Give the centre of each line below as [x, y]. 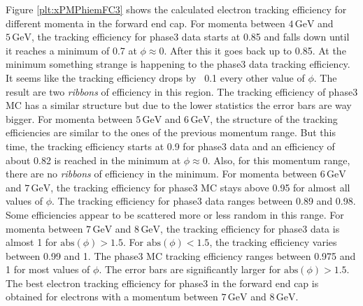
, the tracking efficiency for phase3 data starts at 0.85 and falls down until [191, 37]
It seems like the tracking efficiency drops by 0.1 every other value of [155, 77]
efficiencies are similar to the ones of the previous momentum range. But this [171, 132]
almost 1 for [31, 242]
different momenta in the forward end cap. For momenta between [145, 23]
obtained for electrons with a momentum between [112, 297]
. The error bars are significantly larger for [190, 269]
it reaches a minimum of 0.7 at [71, 50]
